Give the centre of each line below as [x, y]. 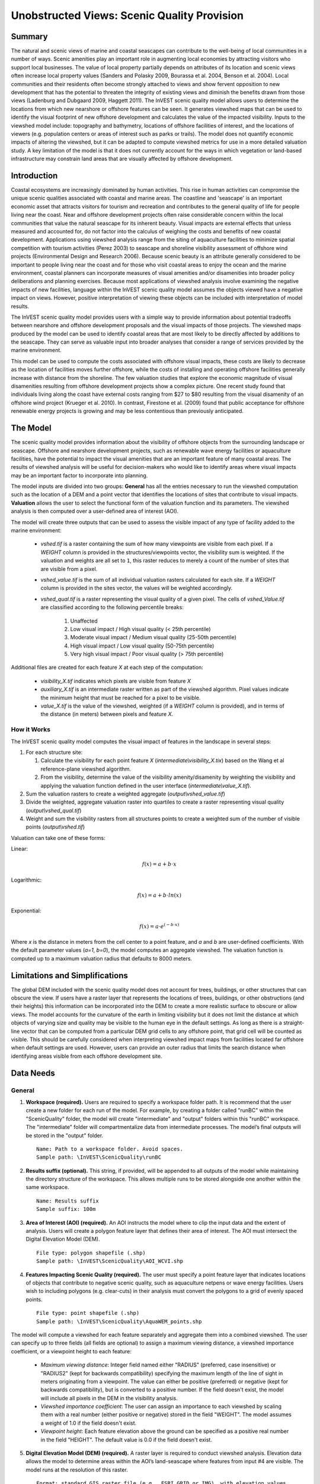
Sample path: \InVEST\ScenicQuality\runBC [99, 1157]
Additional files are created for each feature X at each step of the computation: [107, 667]
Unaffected [84, 621]
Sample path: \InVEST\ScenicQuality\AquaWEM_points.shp [119, 1321]
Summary [29, 37]
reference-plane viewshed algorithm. [86, 769]
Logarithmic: [26, 880]
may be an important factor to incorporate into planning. [79, 475]
